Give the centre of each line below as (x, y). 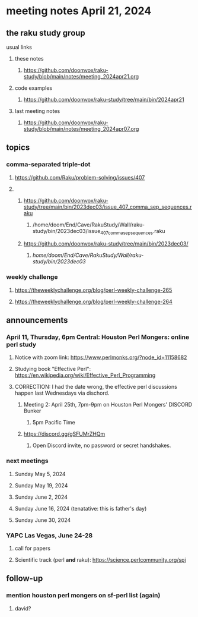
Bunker (32, 411)
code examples (33, 88)
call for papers (32, 549)
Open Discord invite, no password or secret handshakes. (102, 446)
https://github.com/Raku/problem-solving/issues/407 (80, 177)
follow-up (25, 579)
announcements (37, 320)
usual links (19, 47)
